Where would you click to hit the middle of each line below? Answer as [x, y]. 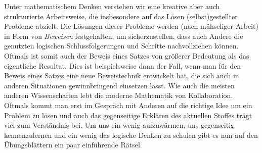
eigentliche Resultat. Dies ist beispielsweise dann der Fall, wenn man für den [123, 65]
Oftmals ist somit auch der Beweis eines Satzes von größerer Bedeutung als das [127, 55]
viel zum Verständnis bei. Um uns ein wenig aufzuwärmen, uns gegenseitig [119, 125]
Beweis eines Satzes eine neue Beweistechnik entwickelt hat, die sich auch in [122, 75]
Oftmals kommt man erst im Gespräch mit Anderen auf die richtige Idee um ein [128, 105]
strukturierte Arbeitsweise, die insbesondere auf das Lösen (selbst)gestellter [121, 16]
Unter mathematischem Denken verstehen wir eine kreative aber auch [112, 6]
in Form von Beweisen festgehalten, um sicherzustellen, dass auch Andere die [124, 36]
